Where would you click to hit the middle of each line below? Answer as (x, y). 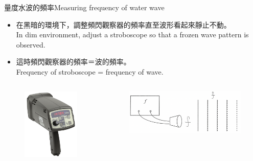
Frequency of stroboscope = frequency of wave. (90, 71)
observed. (31, 44)
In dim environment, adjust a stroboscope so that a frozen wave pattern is (132, 34)
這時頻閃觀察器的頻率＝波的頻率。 (73, 62)
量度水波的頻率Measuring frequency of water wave (84, 7)
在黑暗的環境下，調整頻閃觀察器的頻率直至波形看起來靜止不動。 (123, 24)
